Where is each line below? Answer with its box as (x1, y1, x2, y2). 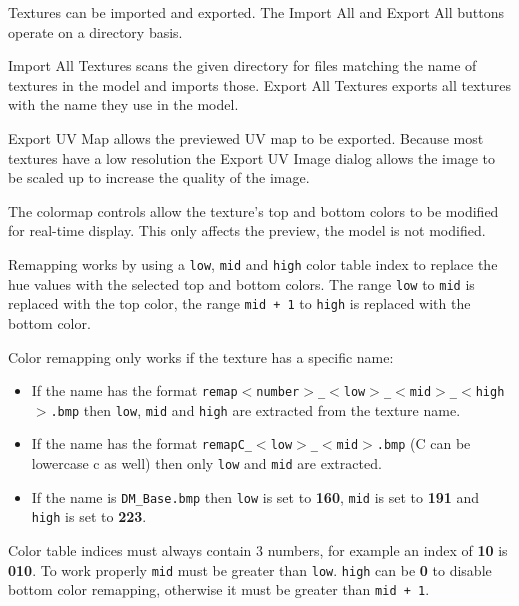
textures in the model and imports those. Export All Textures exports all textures (8, 74, 511, 95)
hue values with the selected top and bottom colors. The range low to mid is (8, 273, 475, 294)
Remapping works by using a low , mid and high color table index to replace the (8, 253, 498, 274)
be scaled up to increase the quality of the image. (8, 167, 310, 188)
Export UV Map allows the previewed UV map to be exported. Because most (8, 127, 484, 148)
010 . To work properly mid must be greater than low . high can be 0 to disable (8, 559, 492, 580)
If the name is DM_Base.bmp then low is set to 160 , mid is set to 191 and (31, 486, 480, 507)
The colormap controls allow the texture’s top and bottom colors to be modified (8, 200, 499, 221)
